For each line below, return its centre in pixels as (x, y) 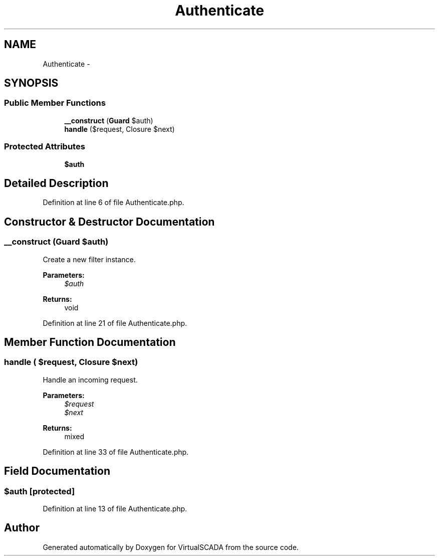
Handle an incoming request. (90, 380)
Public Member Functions (55, 103)
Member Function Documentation (90, 342)
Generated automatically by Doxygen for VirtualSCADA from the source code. (171, 547)
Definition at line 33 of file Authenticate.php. (116, 452)
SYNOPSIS (31, 83)
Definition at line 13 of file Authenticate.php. (115, 509)
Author (22, 528)
